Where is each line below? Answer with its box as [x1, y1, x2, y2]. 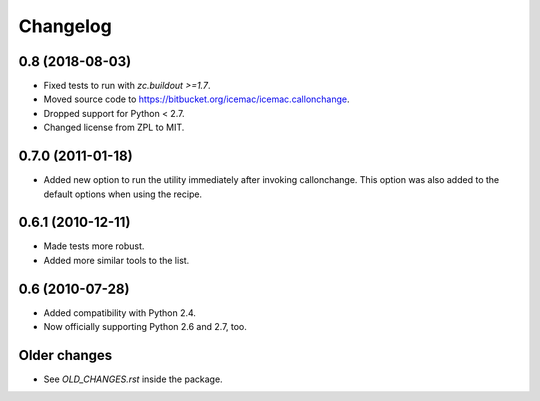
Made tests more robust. [43, 240, 145, 252]
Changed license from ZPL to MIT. [43, 121, 185, 134]
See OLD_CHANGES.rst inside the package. [43, 373, 224, 385]
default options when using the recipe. [43, 188, 203, 200]
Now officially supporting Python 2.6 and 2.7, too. [43, 321, 247, 333]
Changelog [18, 15, 112, 37]
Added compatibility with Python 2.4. [43, 306, 197, 319]
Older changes [18, 346, 113, 364]
